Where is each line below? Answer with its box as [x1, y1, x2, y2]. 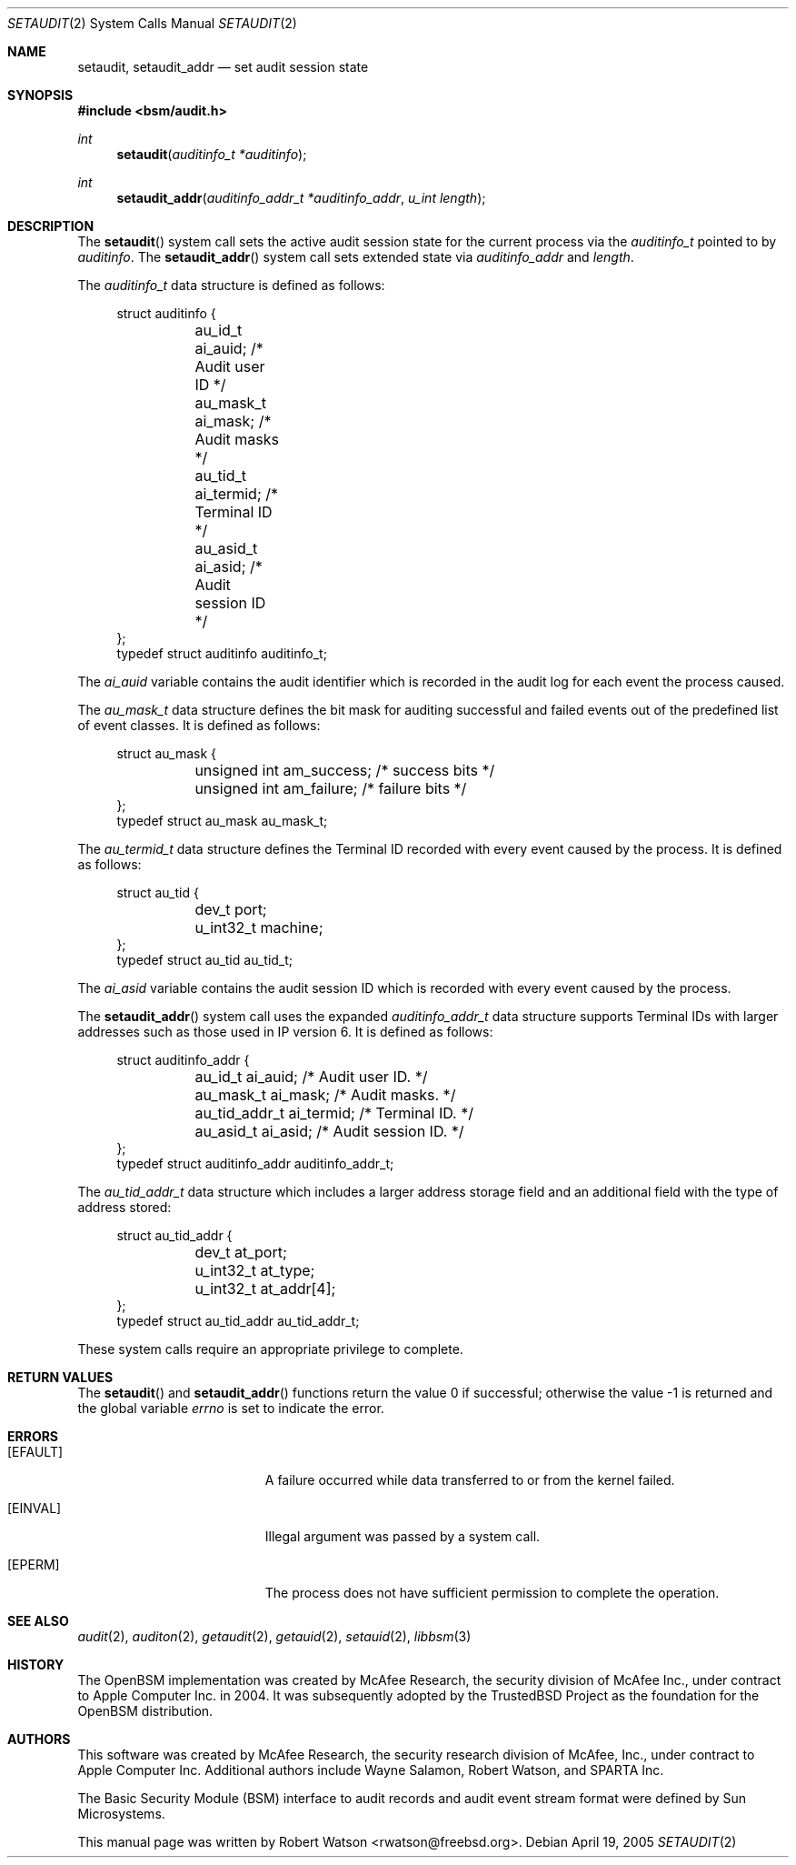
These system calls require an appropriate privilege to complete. [77, 1341, 463, 1357]
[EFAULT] [7, 1444, 64, 1459]
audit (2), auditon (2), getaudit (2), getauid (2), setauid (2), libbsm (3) [77, 1629, 472, 1644]
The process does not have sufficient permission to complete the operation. [264, 1585, 720, 1600]
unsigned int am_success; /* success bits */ [194, 761, 495, 779]
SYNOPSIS [7, 87, 74, 103]
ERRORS [7, 1429, 59, 1444]
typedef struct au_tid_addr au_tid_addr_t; [116, 1313, 360, 1329]
